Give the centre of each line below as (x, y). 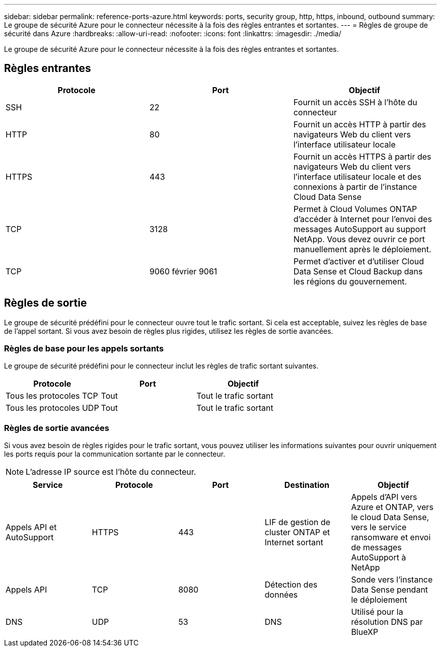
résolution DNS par (387, 622)
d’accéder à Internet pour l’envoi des (362, 219)
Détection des (291, 585)
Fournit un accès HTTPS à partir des (362, 156)
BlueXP (365, 632)
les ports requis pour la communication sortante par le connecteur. (115, 454)
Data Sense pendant (390, 590)
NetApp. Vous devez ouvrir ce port (359, 239)
